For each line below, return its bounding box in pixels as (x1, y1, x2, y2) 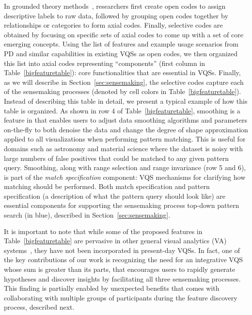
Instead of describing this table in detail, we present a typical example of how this (4, 95, 248, 106)
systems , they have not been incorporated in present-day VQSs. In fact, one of (4, 245, 240, 255)
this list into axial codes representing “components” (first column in (4, 58, 205, 68)
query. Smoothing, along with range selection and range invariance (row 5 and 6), (4, 162, 246, 173)
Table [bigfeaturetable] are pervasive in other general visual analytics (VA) (4, 236, 227, 246)
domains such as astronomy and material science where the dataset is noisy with (4, 143, 243, 153)
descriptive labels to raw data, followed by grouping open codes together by (4, 10, 228, 20)
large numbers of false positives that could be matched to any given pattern (4, 153, 229, 163)
